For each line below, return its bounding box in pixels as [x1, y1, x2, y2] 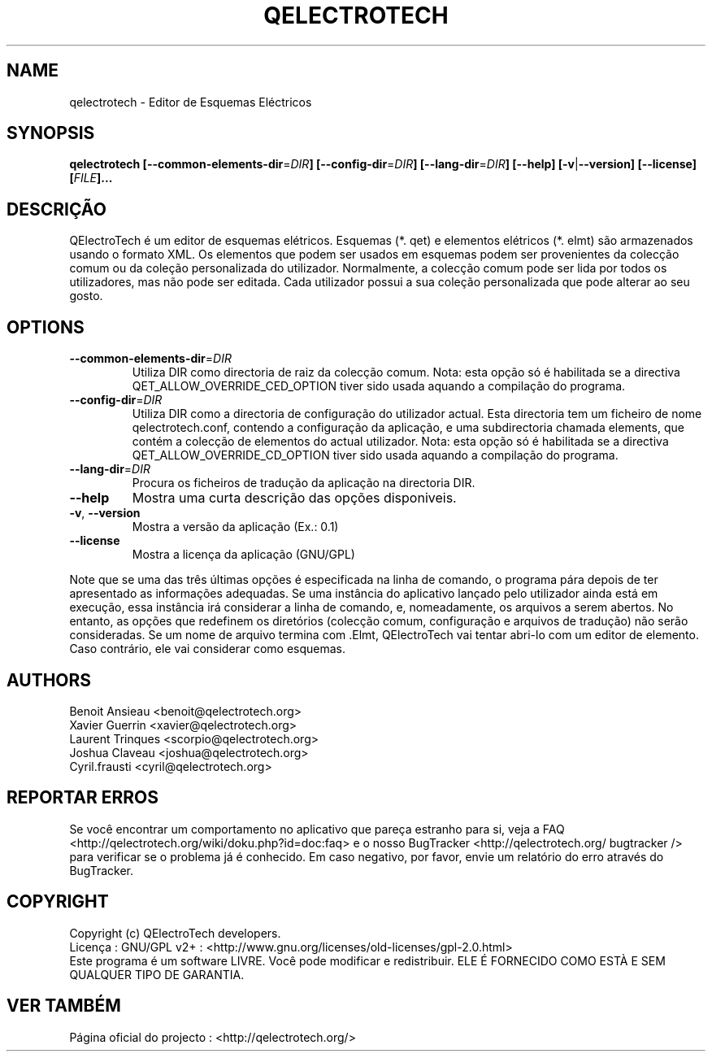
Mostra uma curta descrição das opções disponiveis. [132, 490, 457, 507]
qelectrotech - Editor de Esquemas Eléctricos [69, 94, 312, 109]
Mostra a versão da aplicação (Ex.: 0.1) [132, 520, 339, 534]
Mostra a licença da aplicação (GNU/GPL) [132, 547, 355, 562]
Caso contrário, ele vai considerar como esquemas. [69, 642, 345, 656]
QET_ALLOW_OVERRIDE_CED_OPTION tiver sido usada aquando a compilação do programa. [132, 379, 626, 394]
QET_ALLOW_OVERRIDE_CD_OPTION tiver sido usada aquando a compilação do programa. [132, 448, 619, 463]
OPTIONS [7, 316, 85, 337]
